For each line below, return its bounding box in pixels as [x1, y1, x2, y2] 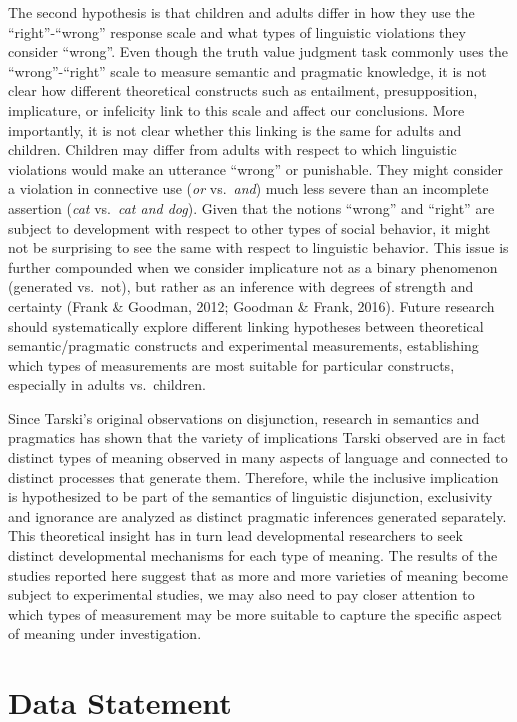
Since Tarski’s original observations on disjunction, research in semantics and [8, 407, 480, 428]
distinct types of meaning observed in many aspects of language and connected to [8, 447, 508, 468]
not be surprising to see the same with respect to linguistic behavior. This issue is [8, 237, 509, 258]
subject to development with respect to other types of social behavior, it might [8, 217, 491, 238]
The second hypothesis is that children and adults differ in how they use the [8, 2, 475, 22]
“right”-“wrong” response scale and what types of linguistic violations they [8, 21, 466, 42]
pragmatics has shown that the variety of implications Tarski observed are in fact [8, 427, 506, 448]
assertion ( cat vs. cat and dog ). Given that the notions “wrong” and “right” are [8, 197, 495, 218]
